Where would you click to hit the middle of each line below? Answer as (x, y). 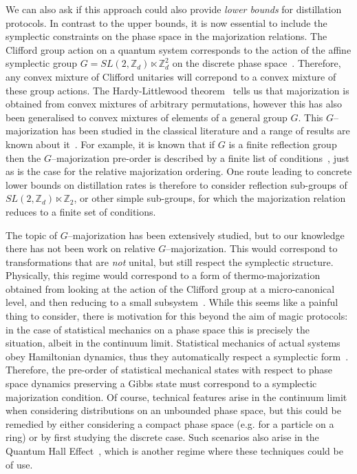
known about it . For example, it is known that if (110, 144)
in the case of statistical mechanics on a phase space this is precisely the (158, 329)
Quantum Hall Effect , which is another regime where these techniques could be (174, 451)
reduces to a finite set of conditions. (81, 211)
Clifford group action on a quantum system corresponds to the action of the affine (178, 49)
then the (23, 157)
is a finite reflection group (283, 144)
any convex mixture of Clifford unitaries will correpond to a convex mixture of (171, 76)
